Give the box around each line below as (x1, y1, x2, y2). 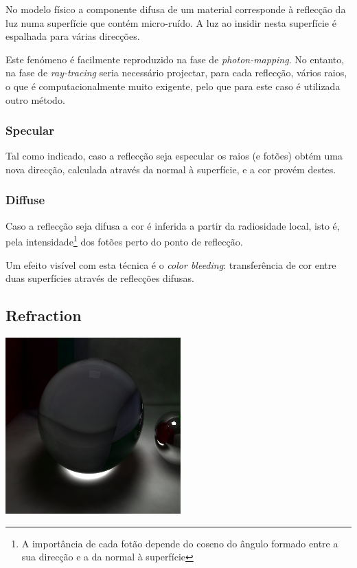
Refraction (5, 305, 82, 326)
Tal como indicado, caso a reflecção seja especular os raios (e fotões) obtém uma (5, 149, 343, 163)
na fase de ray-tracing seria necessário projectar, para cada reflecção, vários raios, (5, 65, 347, 80)
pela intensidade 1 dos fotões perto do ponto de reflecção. (5, 232, 243, 249)
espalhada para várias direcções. (5, 29, 140, 43)
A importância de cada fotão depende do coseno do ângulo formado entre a (21, 536, 338, 550)
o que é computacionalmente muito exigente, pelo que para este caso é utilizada (5, 78, 341, 93)
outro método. (5, 92, 65, 107)
